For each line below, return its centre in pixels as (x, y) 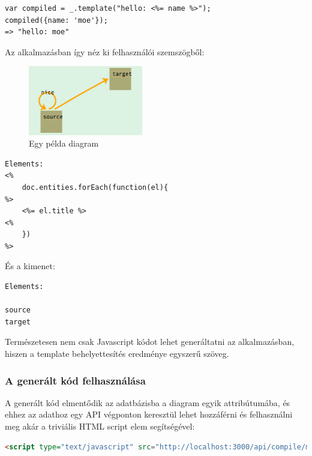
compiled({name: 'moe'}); (56, 20)
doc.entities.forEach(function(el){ (95, 187)
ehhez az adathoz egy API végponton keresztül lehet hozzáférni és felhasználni (149, 414)
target (18, 322)
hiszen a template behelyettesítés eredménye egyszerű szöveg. (117, 354)
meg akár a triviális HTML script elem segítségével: (100, 426)
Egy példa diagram (64, 143)
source (18, 310)
